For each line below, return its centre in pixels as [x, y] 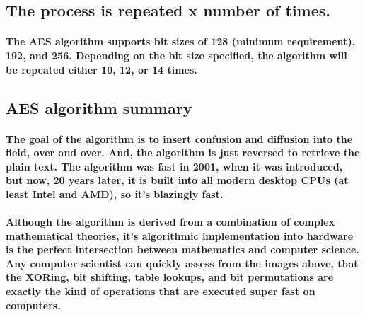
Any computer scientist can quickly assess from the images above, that [182, 263]
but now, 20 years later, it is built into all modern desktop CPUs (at [177, 180]
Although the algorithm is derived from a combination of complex [170, 222]
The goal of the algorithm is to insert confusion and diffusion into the [179, 138]
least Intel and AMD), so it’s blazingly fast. [115, 194]
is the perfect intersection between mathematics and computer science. [182, 249]
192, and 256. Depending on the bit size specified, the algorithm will [176, 55]
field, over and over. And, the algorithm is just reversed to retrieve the [183, 152]
